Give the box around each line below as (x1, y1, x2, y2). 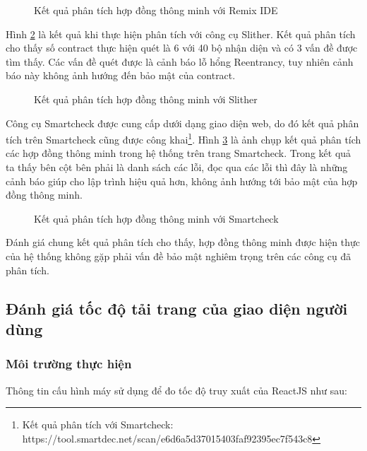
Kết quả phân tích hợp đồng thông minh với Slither (34, 91, 258, 106)
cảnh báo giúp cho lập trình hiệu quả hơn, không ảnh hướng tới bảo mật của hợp (6, 173, 358, 188)
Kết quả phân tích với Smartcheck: (22, 417, 174, 432)
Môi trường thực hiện (6, 355, 132, 373)
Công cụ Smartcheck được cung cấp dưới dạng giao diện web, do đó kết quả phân (6, 115, 359, 130)
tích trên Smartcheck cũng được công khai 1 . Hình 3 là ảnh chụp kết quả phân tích (6, 130, 361, 146)
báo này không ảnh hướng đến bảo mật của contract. (6, 68, 236, 83)
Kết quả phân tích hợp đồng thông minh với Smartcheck (34, 211, 279, 225)
